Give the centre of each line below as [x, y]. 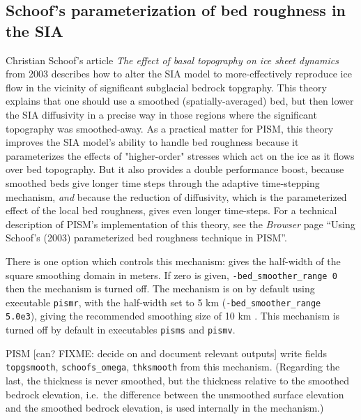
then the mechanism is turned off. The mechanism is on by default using [160, 288]
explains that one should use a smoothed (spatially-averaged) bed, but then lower [180, 101]
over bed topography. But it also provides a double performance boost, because [175, 169]
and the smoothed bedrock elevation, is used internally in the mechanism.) [165, 408]
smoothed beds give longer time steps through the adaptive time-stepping [163, 182]
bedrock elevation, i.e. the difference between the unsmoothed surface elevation [175, 394]
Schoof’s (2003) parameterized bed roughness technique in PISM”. [146, 238]
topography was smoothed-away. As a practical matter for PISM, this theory [170, 128]
